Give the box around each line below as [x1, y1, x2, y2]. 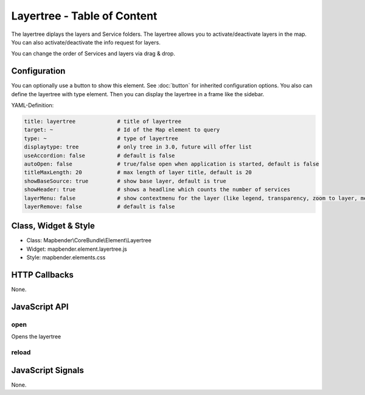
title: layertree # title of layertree [24, 118, 182, 125]
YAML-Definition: [11, 102, 54, 109]
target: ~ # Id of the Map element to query [24, 127, 220, 133]
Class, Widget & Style [11, 221, 96, 231]
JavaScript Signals [11, 365, 85, 376]
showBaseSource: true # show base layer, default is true [24, 177, 226, 184]
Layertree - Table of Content [11, 9, 158, 23]
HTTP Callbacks [11, 270, 74, 280]
